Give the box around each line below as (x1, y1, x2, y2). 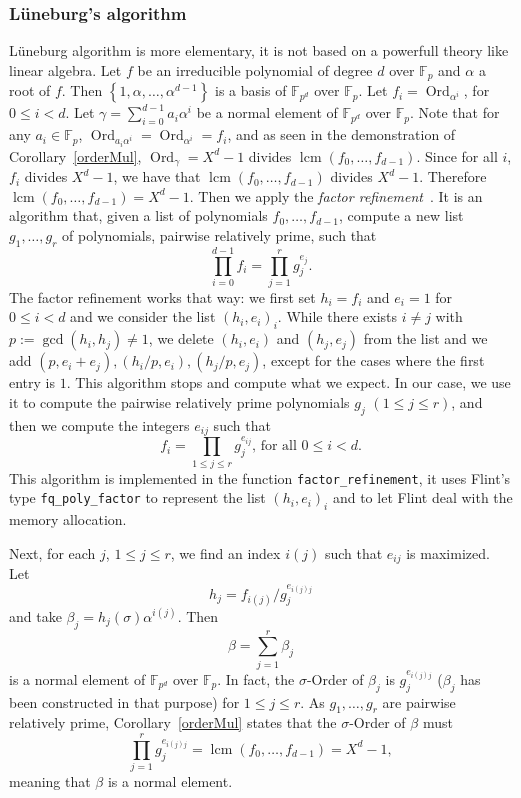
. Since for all (416, 145, 498, 166)
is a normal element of (9, 668, 146, 689)
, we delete (148, 328, 214, 349)
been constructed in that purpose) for (9, 691, 240, 712)
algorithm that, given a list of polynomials (9, 205, 268, 226)
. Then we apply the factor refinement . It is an (189, 185, 483, 206)
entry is (9, 372, 56, 393)
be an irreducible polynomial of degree (137, 59, 373, 80)
